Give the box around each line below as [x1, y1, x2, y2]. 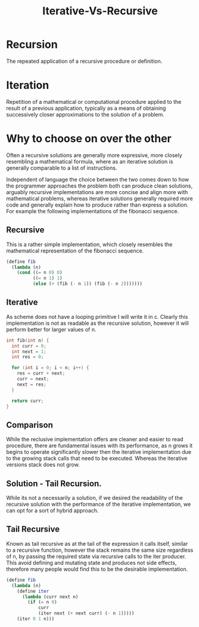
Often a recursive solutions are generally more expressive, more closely [6, 151, 183, 159]
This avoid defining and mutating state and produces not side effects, [6, 559, 177, 566]
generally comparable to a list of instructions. [6, 164, 117, 171]
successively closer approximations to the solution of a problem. [6, 110, 165, 118]
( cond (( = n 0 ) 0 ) [17, 270, 63, 276]
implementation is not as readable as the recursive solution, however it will [6, 319, 189, 327]
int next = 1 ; [11, 348, 46, 355]
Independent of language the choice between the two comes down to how [6, 176, 189, 183]
